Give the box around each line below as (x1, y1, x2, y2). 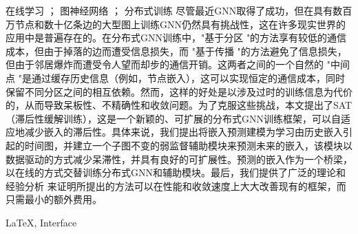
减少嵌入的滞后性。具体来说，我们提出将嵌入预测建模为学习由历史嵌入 (24, 125, 343, 139)
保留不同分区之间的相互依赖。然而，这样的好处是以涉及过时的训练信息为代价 (6, 84, 352, 98)
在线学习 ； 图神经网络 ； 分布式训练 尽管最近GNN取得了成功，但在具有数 (6, 3, 343, 17)
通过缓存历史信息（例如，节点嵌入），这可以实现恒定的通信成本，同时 (31, 70, 345, 85)
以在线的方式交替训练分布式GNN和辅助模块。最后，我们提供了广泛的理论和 (6, 165, 346, 180)
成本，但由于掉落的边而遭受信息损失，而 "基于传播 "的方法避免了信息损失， (6, 43, 347, 58)
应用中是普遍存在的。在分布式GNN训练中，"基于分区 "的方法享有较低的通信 (6, 30, 347, 45)
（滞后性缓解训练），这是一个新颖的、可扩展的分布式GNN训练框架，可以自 (6, 111, 341, 125)
